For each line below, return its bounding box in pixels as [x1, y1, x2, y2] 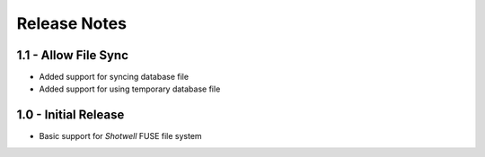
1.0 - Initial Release [16, 108, 125, 123]
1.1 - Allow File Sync [16, 48, 129, 63]
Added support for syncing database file [39, 72, 189, 83]
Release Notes [16, 13, 128, 33]
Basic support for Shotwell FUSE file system [39, 131, 202, 142]
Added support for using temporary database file [39, 83, 221, 94]
